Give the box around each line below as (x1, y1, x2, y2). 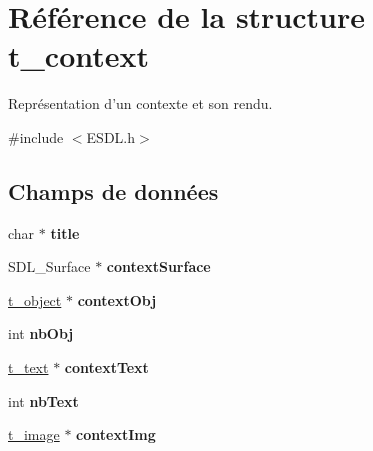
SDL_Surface (8, 256, 91, 277)
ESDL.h (86, 126, 136, 147)
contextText (64, 357, 149, 378)
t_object (8, 289, 62, 310)
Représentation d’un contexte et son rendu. (8, 93, 273, 114)
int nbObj (8, 323, 74, 344)
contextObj (77, 289, 157, 310)
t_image (8, 424, 60, 445)
